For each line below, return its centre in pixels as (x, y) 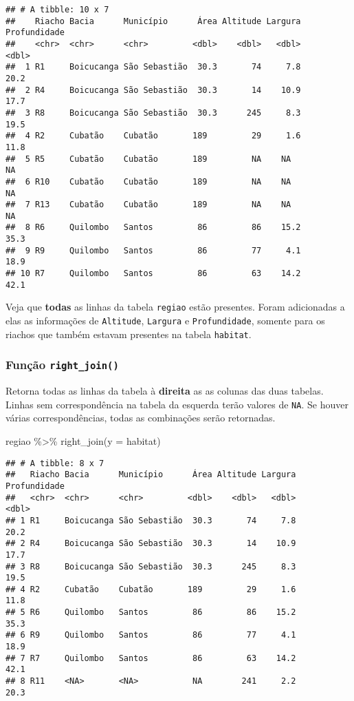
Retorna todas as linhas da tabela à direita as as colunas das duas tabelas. (165, 391)
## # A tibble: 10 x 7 (57, 10)
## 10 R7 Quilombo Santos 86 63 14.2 (153, 274)
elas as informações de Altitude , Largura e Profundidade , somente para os (165, 321)
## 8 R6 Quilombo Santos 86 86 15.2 (153, 228)
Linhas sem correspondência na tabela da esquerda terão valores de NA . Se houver (177, 404)
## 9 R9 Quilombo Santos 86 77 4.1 (153, 250)
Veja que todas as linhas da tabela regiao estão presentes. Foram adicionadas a (175, 307)
